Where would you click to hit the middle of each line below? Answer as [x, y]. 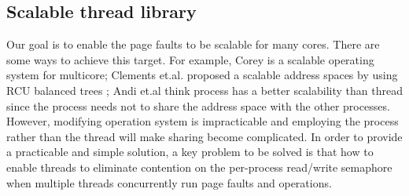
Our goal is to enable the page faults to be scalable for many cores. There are [193, 44]
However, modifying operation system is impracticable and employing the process [203, 121]
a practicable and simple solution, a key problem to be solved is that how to [190, 152]
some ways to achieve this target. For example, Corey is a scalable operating [190, 59]
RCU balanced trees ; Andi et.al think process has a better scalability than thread [204, 90]
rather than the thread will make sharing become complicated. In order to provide [204, 136]
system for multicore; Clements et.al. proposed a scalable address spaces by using [202, 75]
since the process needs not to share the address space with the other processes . [198, 105]
